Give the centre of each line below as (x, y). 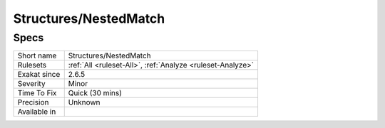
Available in (37, 112)
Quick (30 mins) (95, 93)
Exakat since (39, 75)
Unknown (84, 102)
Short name (37, 55)
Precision (33, 102)
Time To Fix (37, 93)
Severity (31, 84)
